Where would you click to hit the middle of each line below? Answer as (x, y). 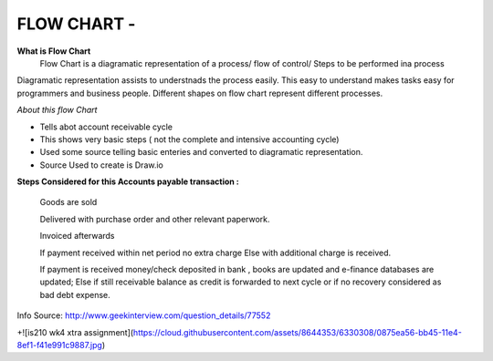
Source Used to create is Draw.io (101, 165)
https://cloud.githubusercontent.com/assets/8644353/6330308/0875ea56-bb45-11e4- (298, 332)
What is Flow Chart (54, 51)
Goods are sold (68, 202)
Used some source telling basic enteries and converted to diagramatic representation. (201, 152)
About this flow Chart (57, 110)
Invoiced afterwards (77, 236)
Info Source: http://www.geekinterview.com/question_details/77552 (144, 315)
